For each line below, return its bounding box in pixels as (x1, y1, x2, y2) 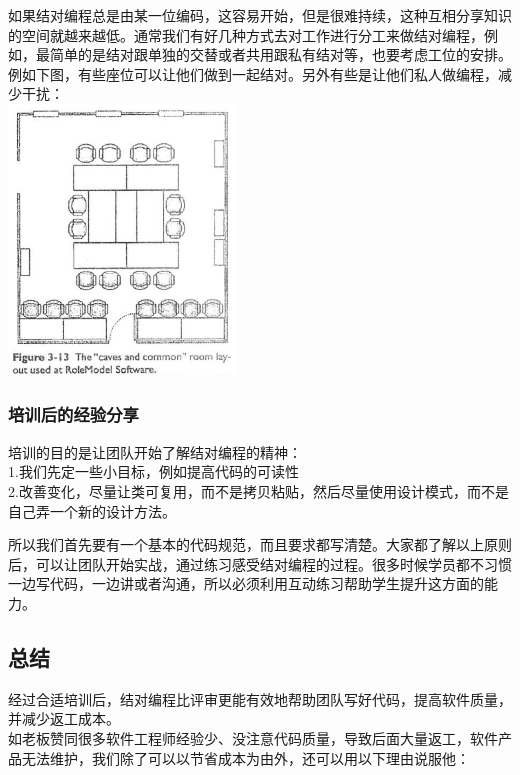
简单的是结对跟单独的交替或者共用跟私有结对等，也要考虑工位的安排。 (49, 44, 512, 65)
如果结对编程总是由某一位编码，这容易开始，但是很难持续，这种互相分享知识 (8, 5, 512, 25)
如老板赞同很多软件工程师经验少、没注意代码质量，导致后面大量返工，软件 (8, 727, 498, 748)
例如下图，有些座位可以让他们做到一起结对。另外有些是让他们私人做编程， (8, 63, 498, 84)
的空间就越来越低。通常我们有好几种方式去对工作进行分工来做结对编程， (8, 24, 484, 45)
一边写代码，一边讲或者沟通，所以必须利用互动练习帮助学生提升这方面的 (8, 573, 484, 594)
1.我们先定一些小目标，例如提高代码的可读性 (8, 461, 299, 482)
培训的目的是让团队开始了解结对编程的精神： (8, 441, 302, 462)
